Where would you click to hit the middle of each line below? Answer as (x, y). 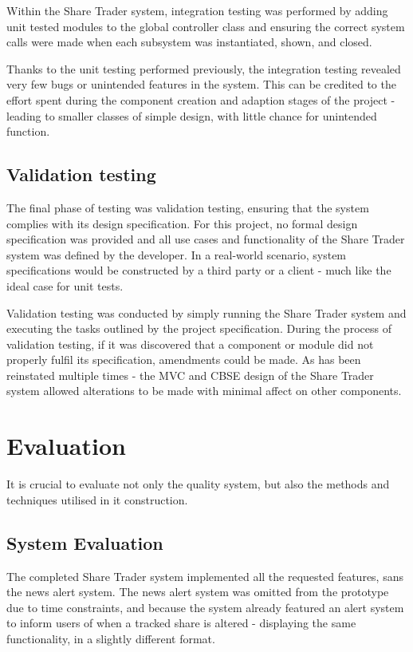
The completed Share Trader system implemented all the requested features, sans (205, 576)
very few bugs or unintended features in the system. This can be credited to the (201, 84)
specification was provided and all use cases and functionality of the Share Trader (206, 239)
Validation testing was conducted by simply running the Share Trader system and (206, 312)
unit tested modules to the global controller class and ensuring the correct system (206, 26)
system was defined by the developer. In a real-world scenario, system (177, 254)
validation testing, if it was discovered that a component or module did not (190, 344)
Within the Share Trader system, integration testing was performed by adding (197, 10)
